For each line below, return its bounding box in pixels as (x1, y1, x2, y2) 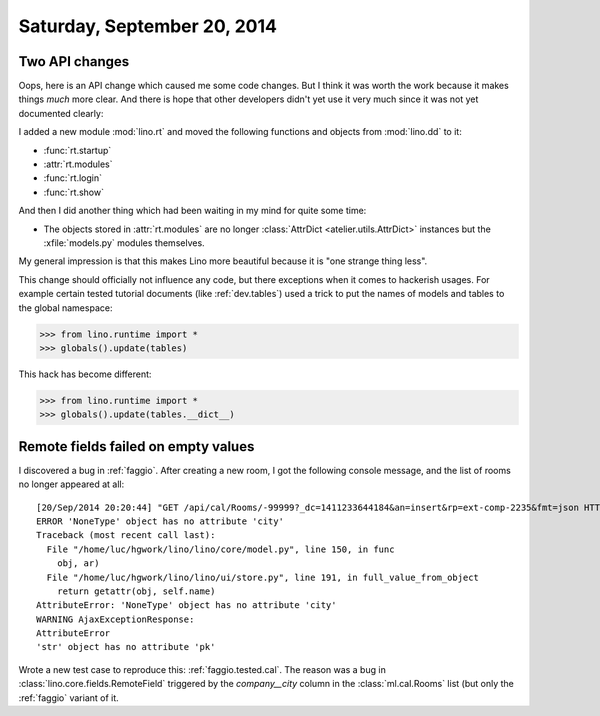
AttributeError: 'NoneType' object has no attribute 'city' (36, 600, 337, 611)
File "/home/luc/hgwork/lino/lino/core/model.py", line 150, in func (46, 543, 395, 555)
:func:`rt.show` (43, 186, 105, 198)
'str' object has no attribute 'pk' (36, 641, 216, 653)
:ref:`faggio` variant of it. (18, 691, 119, 704)
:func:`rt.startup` (43, 144, 112, 156)
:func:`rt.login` (43, 172, 102, 184)
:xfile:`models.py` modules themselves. (43, 236, 205, 249)
